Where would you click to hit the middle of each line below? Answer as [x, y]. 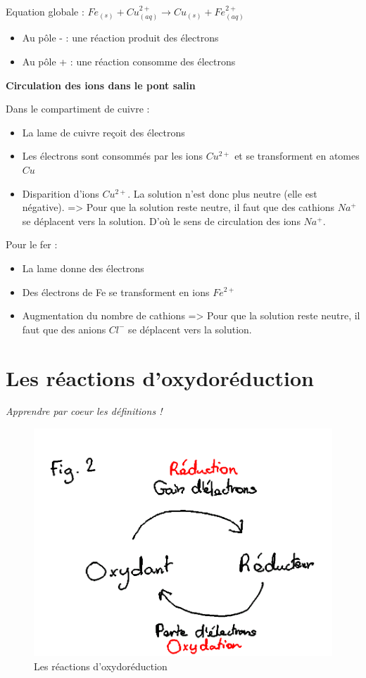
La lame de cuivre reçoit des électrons [103, 132]
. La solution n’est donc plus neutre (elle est [222, 193]
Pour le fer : [32, 244]
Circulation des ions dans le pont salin [101, 85]
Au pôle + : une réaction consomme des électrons [129, 62]
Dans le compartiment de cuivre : [78, 109]
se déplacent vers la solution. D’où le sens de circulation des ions [161, 220]
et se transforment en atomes [297, 156]
